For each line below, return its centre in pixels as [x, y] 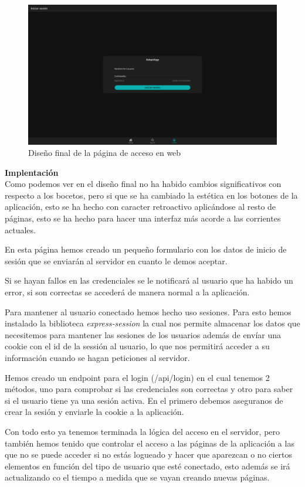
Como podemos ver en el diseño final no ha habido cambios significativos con [143, 184]
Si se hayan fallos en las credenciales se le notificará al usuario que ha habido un [149, 280]
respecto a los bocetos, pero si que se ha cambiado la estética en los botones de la [151, 195]
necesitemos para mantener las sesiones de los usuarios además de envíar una [143, 334]
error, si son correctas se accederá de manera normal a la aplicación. [127, 292]
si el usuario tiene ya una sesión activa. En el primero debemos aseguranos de [144, 400]
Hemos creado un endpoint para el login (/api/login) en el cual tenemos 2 [137, 377]
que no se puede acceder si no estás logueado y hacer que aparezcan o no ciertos [149, 454]
